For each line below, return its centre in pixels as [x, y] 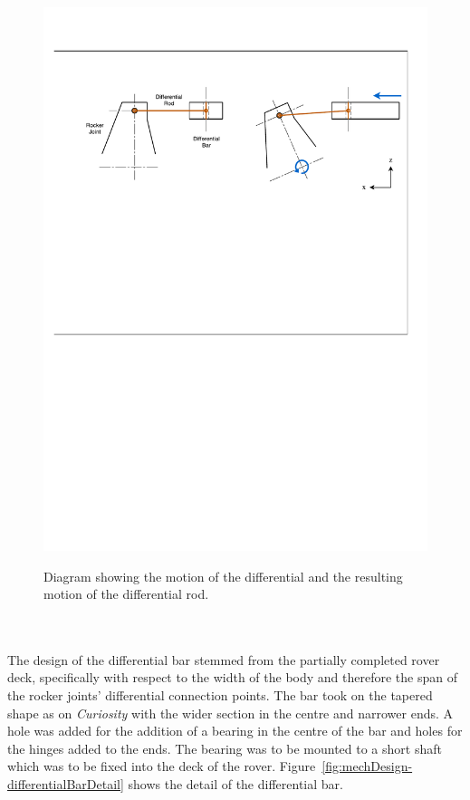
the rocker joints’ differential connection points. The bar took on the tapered [220, 695]
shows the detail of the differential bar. [235, 784]
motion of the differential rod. [126, 594]
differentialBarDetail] [66, 784]
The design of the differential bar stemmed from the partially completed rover [224, 659]
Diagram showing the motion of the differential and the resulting [223, 576]
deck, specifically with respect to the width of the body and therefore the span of [232, 677]
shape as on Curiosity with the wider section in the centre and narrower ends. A [230, 713]
